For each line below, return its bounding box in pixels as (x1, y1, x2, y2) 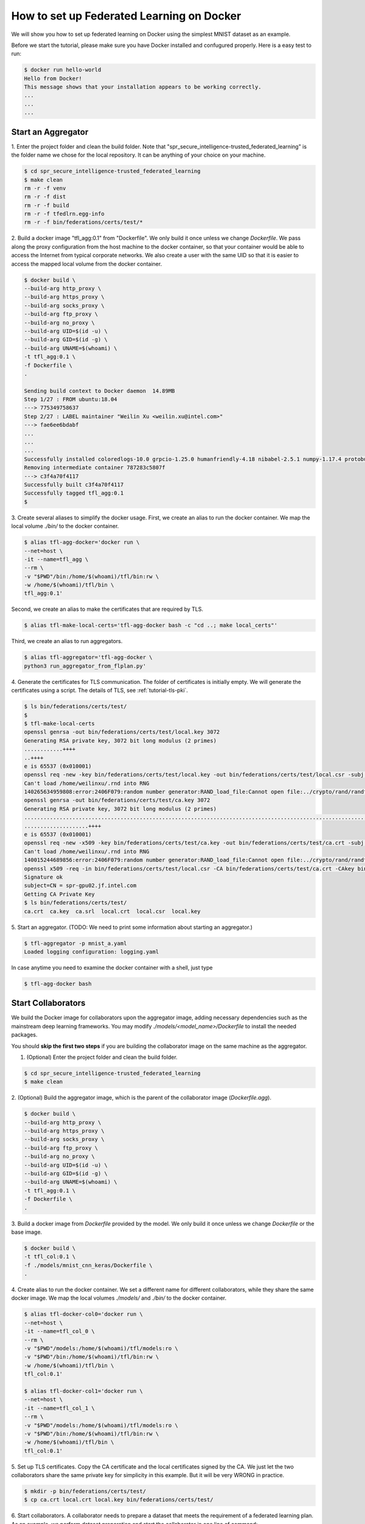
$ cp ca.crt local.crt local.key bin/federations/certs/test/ (24, 1497, 214, 1503)
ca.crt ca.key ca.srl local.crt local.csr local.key (24, 908, 201, 914)
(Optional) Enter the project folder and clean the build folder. (26, 1053, 178, 1061)
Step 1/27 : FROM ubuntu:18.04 (24, 396, 118, 403)
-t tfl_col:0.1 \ (24, 1253, 76, 1260)
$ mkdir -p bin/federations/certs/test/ (24, 1488, 146, 1495)
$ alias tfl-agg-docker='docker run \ (24, 539, 140, 546)
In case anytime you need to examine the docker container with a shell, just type (11, 964, 213, 971)
